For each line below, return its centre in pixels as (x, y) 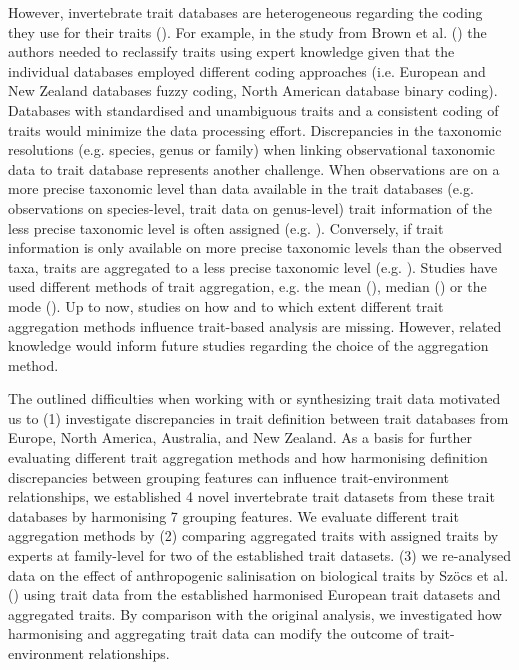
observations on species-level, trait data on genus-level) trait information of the (250, 207)
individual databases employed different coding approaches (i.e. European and (247, 70)
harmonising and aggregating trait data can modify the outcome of (213, 633)
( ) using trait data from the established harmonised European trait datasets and (254, 594)
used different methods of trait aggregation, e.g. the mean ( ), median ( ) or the (247, 286)
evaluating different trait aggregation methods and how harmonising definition (248, 457)
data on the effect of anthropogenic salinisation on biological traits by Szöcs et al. (258, 574)
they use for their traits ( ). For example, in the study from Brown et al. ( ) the (247, 31)
